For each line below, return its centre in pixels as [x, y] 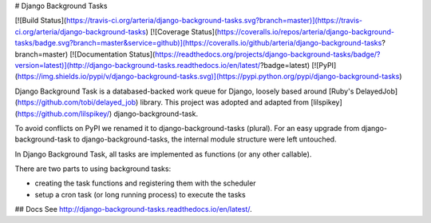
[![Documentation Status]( [112, 54]
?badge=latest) [285, 65]
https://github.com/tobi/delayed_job [76, 102]
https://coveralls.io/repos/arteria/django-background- [306, 31]
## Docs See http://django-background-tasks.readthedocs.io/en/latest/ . [133, 209]
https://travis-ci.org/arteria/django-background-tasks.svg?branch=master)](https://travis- [214, 21]
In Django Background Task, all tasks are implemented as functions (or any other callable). [163, 154]
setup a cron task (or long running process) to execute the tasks [140, 194]
